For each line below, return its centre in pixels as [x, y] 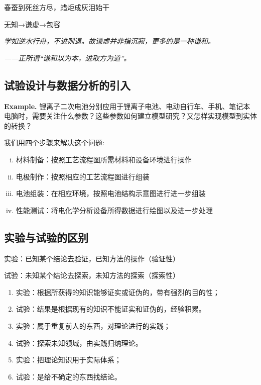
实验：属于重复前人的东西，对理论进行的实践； [93, 325]
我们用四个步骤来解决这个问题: [54, 142]
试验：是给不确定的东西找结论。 [69, 376]
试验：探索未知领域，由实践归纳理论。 [79, 343]
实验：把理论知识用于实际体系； [69, 360]
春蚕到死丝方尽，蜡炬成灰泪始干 [57, 7]
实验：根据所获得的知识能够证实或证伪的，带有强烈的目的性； [118, 292]
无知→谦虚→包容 [32, 24]
